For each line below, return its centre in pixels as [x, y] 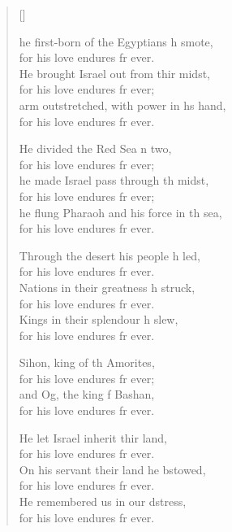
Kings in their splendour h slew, [99, 319]
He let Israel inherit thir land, [93, 437]
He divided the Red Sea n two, [95, 148]
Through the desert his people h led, [110, 255]
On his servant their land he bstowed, [112, 469]
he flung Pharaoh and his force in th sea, [120, 212]
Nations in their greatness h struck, [107, 287]
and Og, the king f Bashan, [87, 394]
